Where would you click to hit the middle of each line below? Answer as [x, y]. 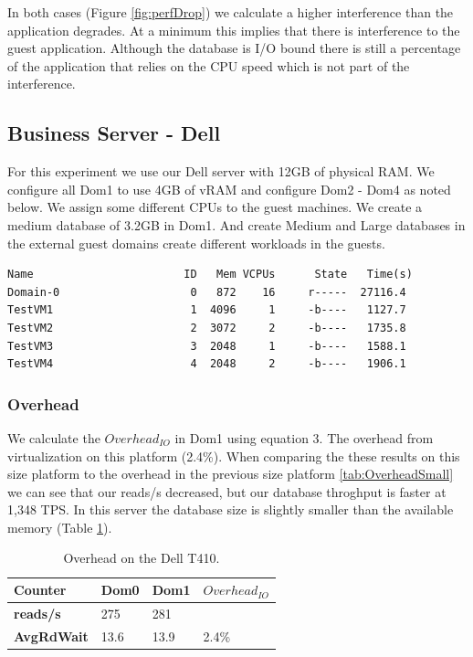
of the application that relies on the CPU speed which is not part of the [209, 65]
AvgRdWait [51, 636]
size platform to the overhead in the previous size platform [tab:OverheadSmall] [231, 474]
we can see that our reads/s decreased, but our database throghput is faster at [227, 491]
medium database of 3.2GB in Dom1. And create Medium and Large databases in [236, 224]
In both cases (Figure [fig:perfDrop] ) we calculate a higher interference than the [231, 12]
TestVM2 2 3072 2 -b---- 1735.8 [207, 328]
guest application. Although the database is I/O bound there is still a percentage [234, 48]
